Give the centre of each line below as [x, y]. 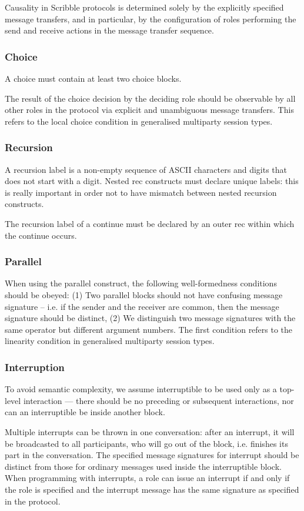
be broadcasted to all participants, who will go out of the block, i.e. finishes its [146, 443]
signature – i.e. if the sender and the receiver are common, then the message [142, 306]
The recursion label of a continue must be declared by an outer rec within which [150, 223]
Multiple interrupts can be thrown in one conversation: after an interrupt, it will [150, 431]
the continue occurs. [41, 235]
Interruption [35, 367]
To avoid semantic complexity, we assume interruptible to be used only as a [141, 389]
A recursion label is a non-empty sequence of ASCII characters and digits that [146, 169]
